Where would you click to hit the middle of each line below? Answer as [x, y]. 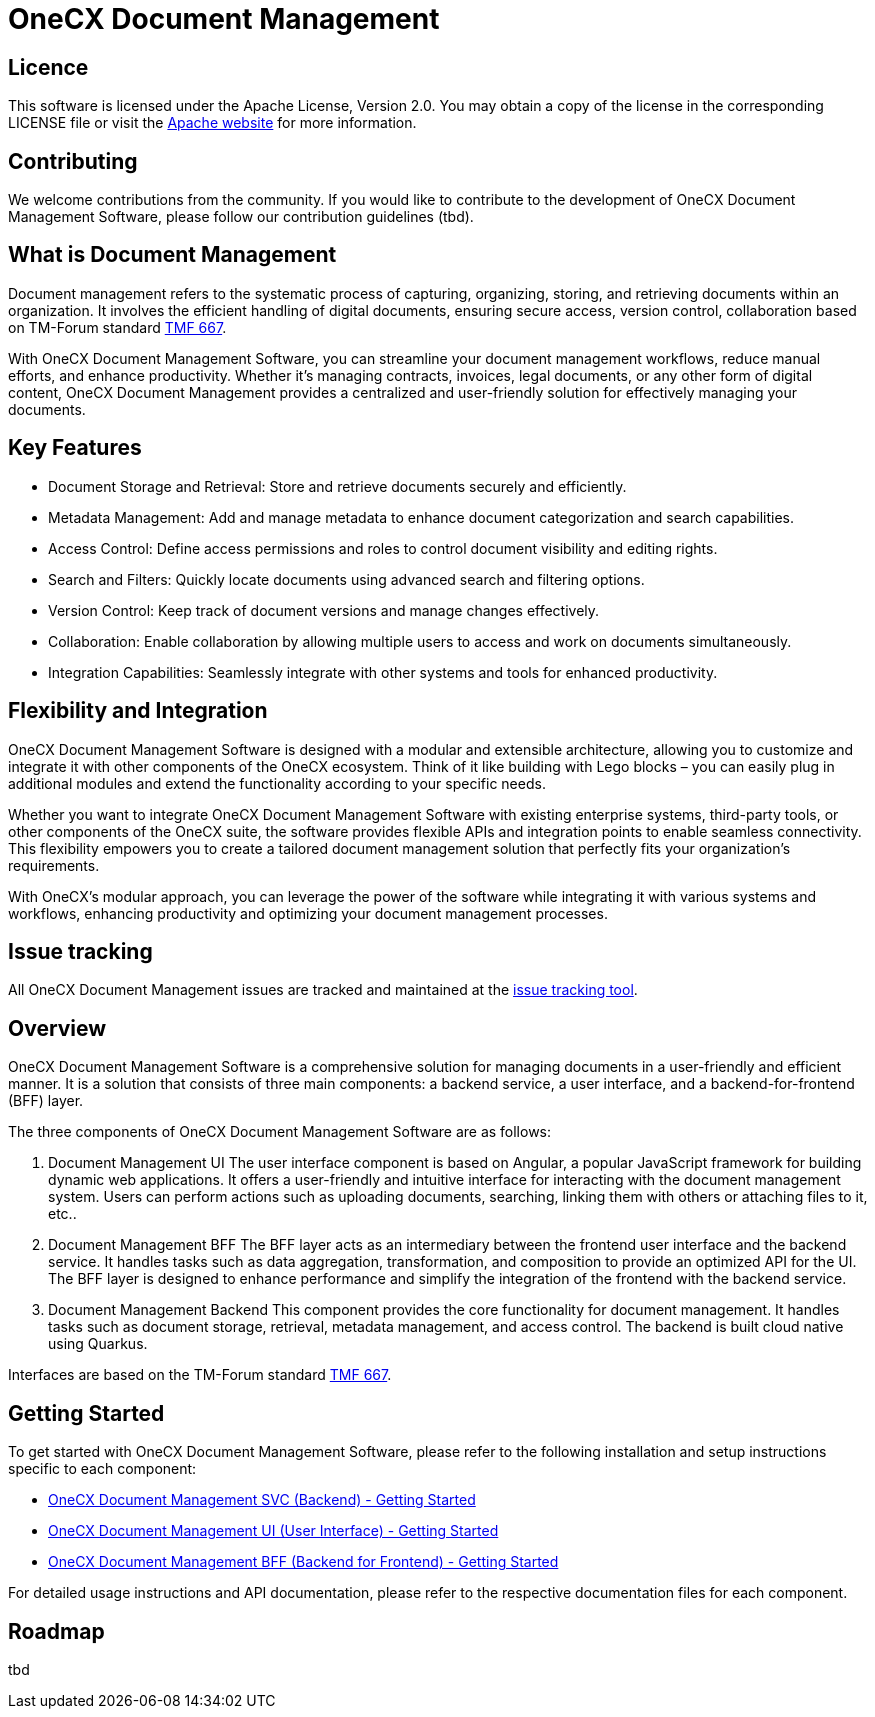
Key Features [75, 448]
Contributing [73, 161]
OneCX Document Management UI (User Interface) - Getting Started [273, 1531]
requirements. [54, 865]
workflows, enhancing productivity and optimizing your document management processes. [308, 913]
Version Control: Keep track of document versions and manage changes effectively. [324, 610]
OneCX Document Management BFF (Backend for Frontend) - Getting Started [303, 1562]
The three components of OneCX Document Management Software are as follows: [280, 1132]
